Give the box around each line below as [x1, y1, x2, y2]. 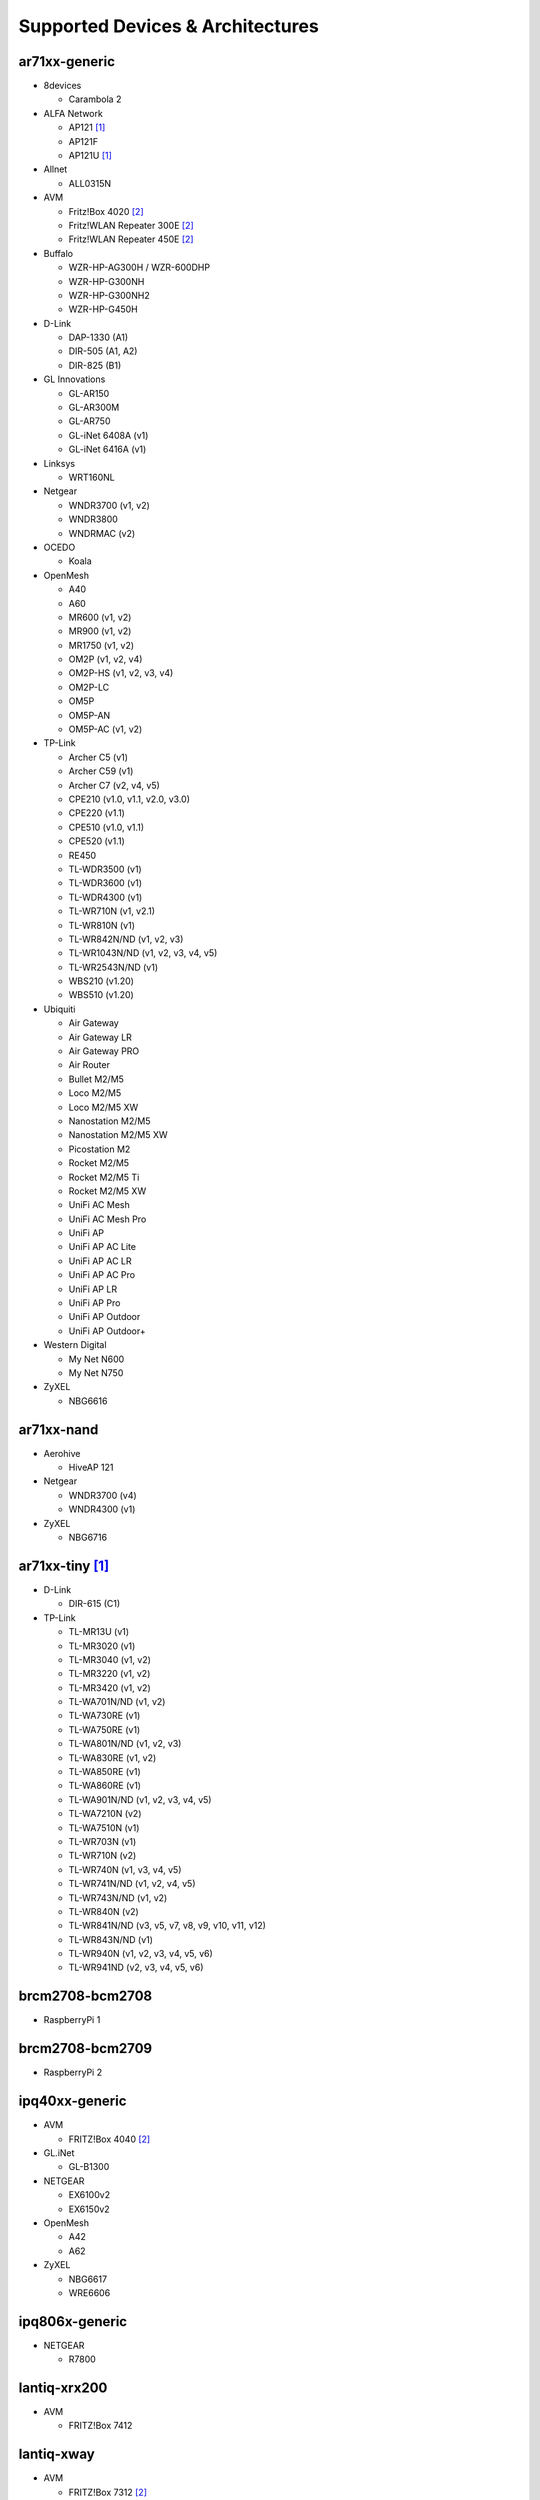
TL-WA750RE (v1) [68, 1723, 141, 1735]
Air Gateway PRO [68, 1045, 140, 1057]
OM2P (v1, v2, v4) [68, 653, 143, 665]
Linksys [43, 457, 75, 469]
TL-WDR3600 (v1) [68, 877, 143, 889]
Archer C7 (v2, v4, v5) [68, 779, 160, 791]
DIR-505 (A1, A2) [68, 345, 138, 357]
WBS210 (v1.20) [68, 975, 135, 987]
